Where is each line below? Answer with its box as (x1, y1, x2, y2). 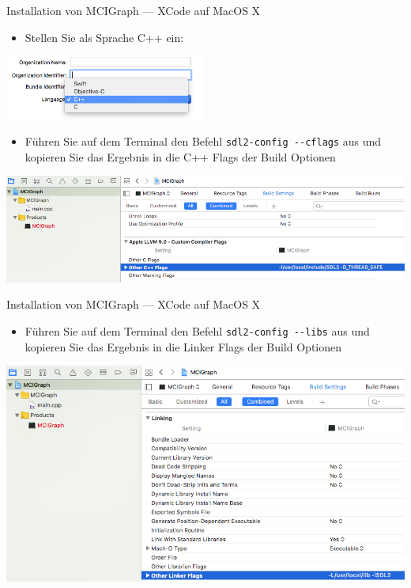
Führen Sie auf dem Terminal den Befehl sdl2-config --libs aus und (25, 322, 370, 339)
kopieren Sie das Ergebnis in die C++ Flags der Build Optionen (25, 148, 336, 165)
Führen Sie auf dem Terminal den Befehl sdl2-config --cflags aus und (25, 133, 382, 150)
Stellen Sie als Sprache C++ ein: (25, 28, 184, 45)
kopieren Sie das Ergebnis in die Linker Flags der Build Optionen (25, 338, 341, 355)
